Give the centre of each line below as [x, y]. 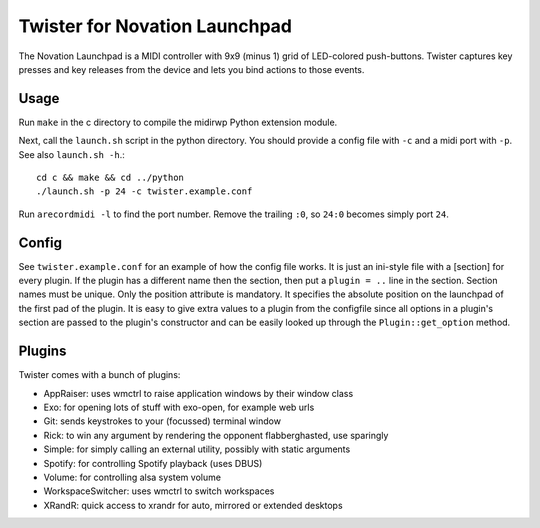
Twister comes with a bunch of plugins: [99, 375]
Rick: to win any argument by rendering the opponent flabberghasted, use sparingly [216, 435]
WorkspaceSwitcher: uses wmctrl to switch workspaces [159, 491]
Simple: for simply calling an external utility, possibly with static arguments [197, 449]
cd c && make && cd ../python [110, 178]
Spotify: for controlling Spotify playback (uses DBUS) [153, 463]
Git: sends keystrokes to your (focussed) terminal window [162, 421]
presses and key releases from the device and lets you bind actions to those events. [191, 69]
